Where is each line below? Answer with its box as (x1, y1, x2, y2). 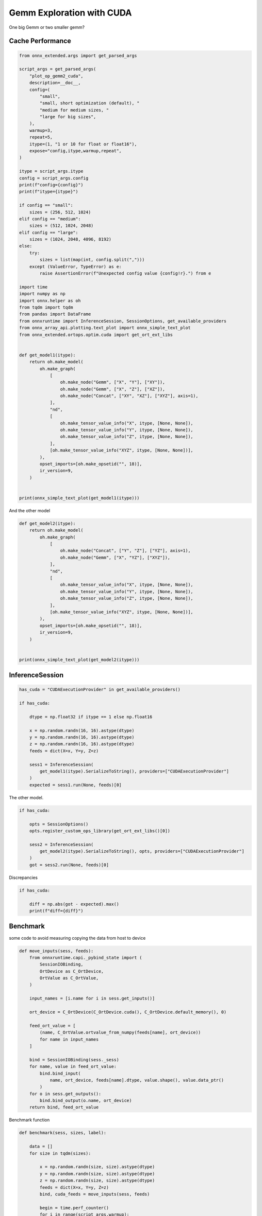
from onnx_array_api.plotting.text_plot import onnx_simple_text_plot (19, 325, 191, 331)
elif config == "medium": (19, 216, 81, 221)
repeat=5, (29, 134, 53, 140)
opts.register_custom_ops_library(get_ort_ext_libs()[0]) (29, 828, 170, 834)
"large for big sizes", (39, 114, 97, 120)
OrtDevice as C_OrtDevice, (39, 968, 104, 974)
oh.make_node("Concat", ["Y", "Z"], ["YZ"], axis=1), (60, 548, 191, 554)
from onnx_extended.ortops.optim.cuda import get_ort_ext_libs (19, 332, 173, 338)
